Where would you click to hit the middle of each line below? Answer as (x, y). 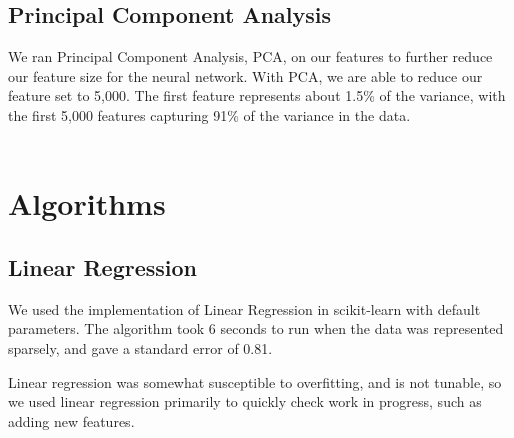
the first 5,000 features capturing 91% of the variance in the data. (209, 114)
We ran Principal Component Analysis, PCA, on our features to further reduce (250, 56)
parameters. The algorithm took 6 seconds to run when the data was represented (256, 328)
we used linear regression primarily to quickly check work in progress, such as (245, 401)
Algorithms (87, 203)
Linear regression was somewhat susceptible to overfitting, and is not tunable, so (255, 381)
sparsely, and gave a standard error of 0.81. (140, 347)
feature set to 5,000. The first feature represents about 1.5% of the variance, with (257, 95)
